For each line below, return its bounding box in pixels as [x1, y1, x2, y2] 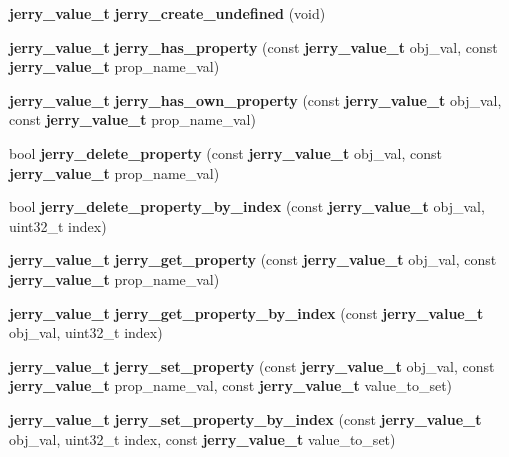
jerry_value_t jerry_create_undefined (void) [9, 3, 326, 23]
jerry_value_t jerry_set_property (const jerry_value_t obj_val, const [9, 355, 495, 376]
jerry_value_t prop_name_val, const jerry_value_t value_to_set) [9, 375, 453, 396]
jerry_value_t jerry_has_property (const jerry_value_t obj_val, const [9, 36, 498, 57]
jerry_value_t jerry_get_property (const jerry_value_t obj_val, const [9, 249, 497, 270]
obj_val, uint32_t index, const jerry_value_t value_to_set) [9, 428, 396, 449]
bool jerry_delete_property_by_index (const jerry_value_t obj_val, [9, 196, 485, 217]
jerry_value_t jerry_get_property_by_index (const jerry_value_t [9, 302, 484, 323]
